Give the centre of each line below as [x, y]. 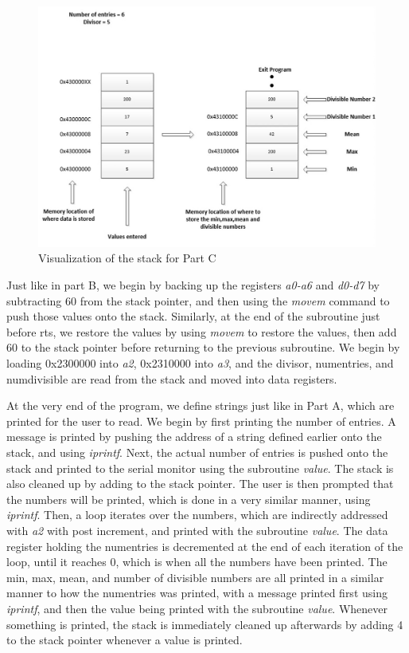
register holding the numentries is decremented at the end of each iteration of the [205, 546]
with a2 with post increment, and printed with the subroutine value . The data [197, 530]
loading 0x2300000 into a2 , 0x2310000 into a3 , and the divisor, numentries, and [200, 363]
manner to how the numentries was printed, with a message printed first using [197, 593]
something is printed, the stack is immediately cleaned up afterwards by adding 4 [205, 624]
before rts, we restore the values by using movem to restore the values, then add [202, 331]
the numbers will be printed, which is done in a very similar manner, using [189, 499]
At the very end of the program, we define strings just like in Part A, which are [201, 405]
